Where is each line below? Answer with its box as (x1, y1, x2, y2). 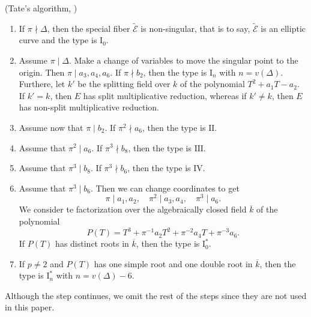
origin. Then (19, 65, 65, 78)
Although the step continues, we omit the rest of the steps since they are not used (5, 289, 307, 301)
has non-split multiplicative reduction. (19, 101, 159, 113)
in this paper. (5, 301, 55, 313)
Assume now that (19, 121, 83, 133)
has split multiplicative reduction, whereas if (83, 89, 247, 101)
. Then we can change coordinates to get (91, 181, 240, 194)
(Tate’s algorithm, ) (5, 2, 77, 14)
